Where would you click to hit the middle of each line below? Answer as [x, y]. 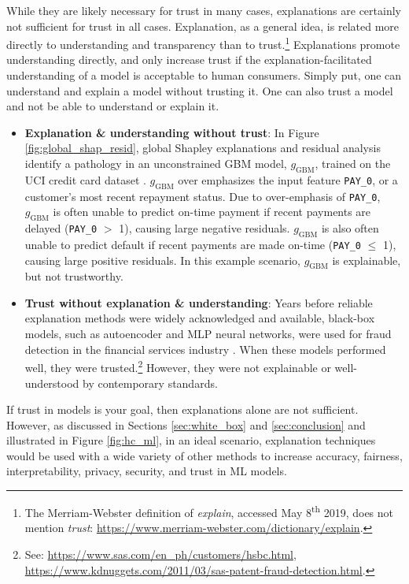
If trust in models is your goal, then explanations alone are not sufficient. [182, 409]
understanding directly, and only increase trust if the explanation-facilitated [189, 60]
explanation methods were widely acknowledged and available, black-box [200, 318]
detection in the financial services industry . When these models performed [205, 349]
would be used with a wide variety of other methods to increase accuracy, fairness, [204, 455]
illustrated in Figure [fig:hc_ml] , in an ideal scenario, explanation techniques [191, 440]
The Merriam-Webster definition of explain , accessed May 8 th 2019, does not [209, 511]
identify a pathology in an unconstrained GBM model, [156, 163]
